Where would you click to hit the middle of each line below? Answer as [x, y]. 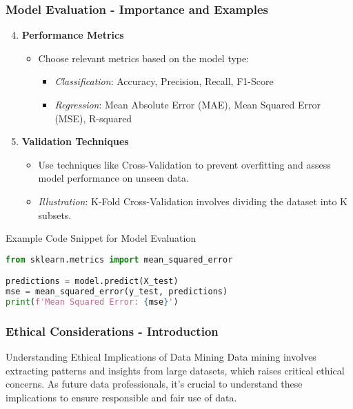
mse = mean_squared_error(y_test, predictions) [117, 292]
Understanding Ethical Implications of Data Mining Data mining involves [161, 357]
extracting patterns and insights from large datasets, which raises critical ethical [175, 370]
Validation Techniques [75, 141]
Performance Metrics [73, 35]
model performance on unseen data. [113, 178]
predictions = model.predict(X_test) [92, 282]
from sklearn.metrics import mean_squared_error [119, 259]
